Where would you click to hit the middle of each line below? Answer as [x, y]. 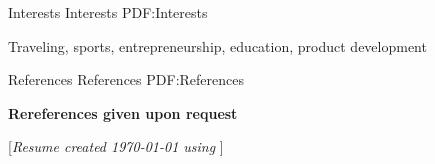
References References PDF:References [126, 79]
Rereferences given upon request [123, 112]
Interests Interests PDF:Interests [108, 12]
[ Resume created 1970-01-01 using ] [116, 146]
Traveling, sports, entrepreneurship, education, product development [217, 45]
